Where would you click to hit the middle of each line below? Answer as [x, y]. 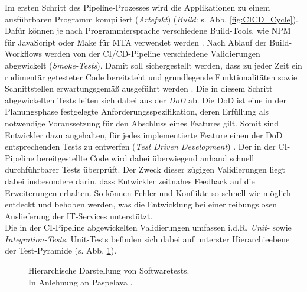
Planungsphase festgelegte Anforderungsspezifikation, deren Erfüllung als [137, 111]
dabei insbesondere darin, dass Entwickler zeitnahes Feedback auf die [130, 181]
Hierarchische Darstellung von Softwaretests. [109, 270]
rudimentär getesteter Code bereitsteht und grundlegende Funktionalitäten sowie [151, 77]
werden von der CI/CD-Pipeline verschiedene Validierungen [152, 53]
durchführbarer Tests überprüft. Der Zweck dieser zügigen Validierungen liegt [145, 169]
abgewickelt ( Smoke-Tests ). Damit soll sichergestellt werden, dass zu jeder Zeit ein [153, 65]
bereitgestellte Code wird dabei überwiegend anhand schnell [146, 158]
